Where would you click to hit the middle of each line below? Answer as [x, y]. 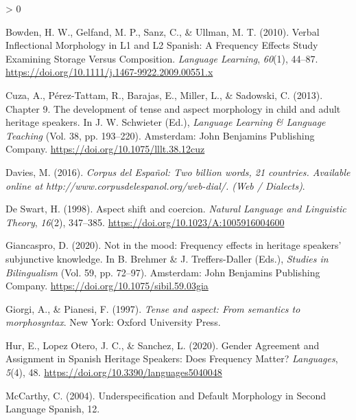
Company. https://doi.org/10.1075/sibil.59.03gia [107, 286]
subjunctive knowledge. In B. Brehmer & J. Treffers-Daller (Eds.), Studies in [167, 258]
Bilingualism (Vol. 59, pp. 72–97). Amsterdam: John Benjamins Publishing [163, 272]
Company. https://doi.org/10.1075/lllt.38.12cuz [105, 149]
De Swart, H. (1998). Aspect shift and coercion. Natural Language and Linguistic [176, 209]
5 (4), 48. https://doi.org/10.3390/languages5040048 [114, 372]
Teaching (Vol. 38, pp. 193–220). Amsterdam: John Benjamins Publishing [160, 135]
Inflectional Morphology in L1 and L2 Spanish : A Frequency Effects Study [162, 45]
